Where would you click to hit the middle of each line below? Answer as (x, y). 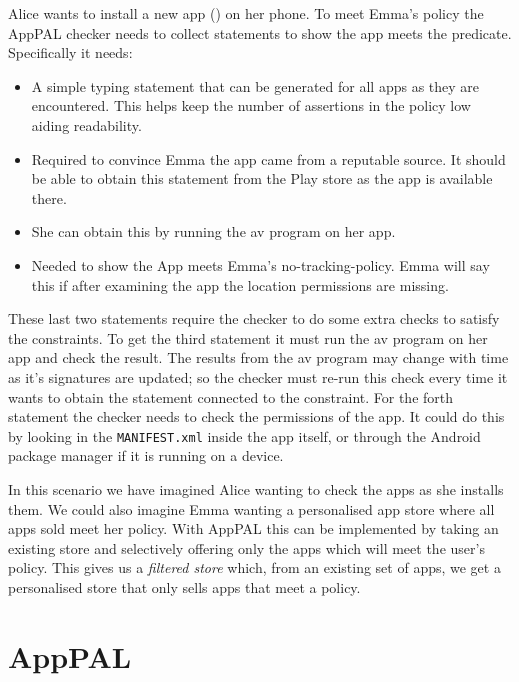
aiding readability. (86, 124)
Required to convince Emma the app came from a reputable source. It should (268, 158)
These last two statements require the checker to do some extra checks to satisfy (254, 318)
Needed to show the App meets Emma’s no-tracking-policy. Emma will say (260, 264)
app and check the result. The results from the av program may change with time (258, 357)
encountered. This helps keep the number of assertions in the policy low (251, 105)
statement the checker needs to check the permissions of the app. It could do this (256, 416)
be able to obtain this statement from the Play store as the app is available (262, 178)
